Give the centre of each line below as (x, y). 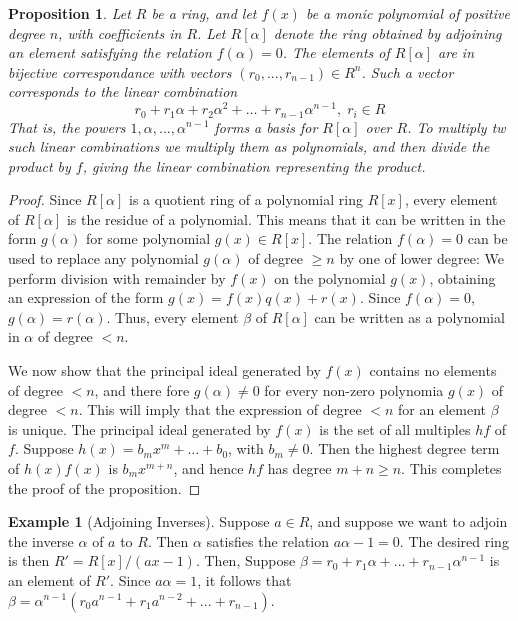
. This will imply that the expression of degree (220, 409)
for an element (442, 409)
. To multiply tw (456, 126)
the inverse (41, 540)
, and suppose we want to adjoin (408, 521)
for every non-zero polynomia (354, 389)
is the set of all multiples (395, 428)
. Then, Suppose (245, 560)
